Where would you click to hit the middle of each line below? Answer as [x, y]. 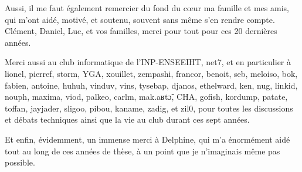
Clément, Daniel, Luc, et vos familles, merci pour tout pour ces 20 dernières [141, 31]
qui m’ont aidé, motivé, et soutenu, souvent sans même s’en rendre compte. [140, 19]
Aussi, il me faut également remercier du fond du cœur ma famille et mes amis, [147, 8]
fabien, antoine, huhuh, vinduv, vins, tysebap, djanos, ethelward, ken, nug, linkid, [151, 85]
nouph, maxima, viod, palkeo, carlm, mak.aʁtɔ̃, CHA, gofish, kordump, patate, [146, 97]
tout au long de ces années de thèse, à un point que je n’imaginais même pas [142, 151]
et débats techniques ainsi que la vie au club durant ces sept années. [127, 119]
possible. [20, 162]
